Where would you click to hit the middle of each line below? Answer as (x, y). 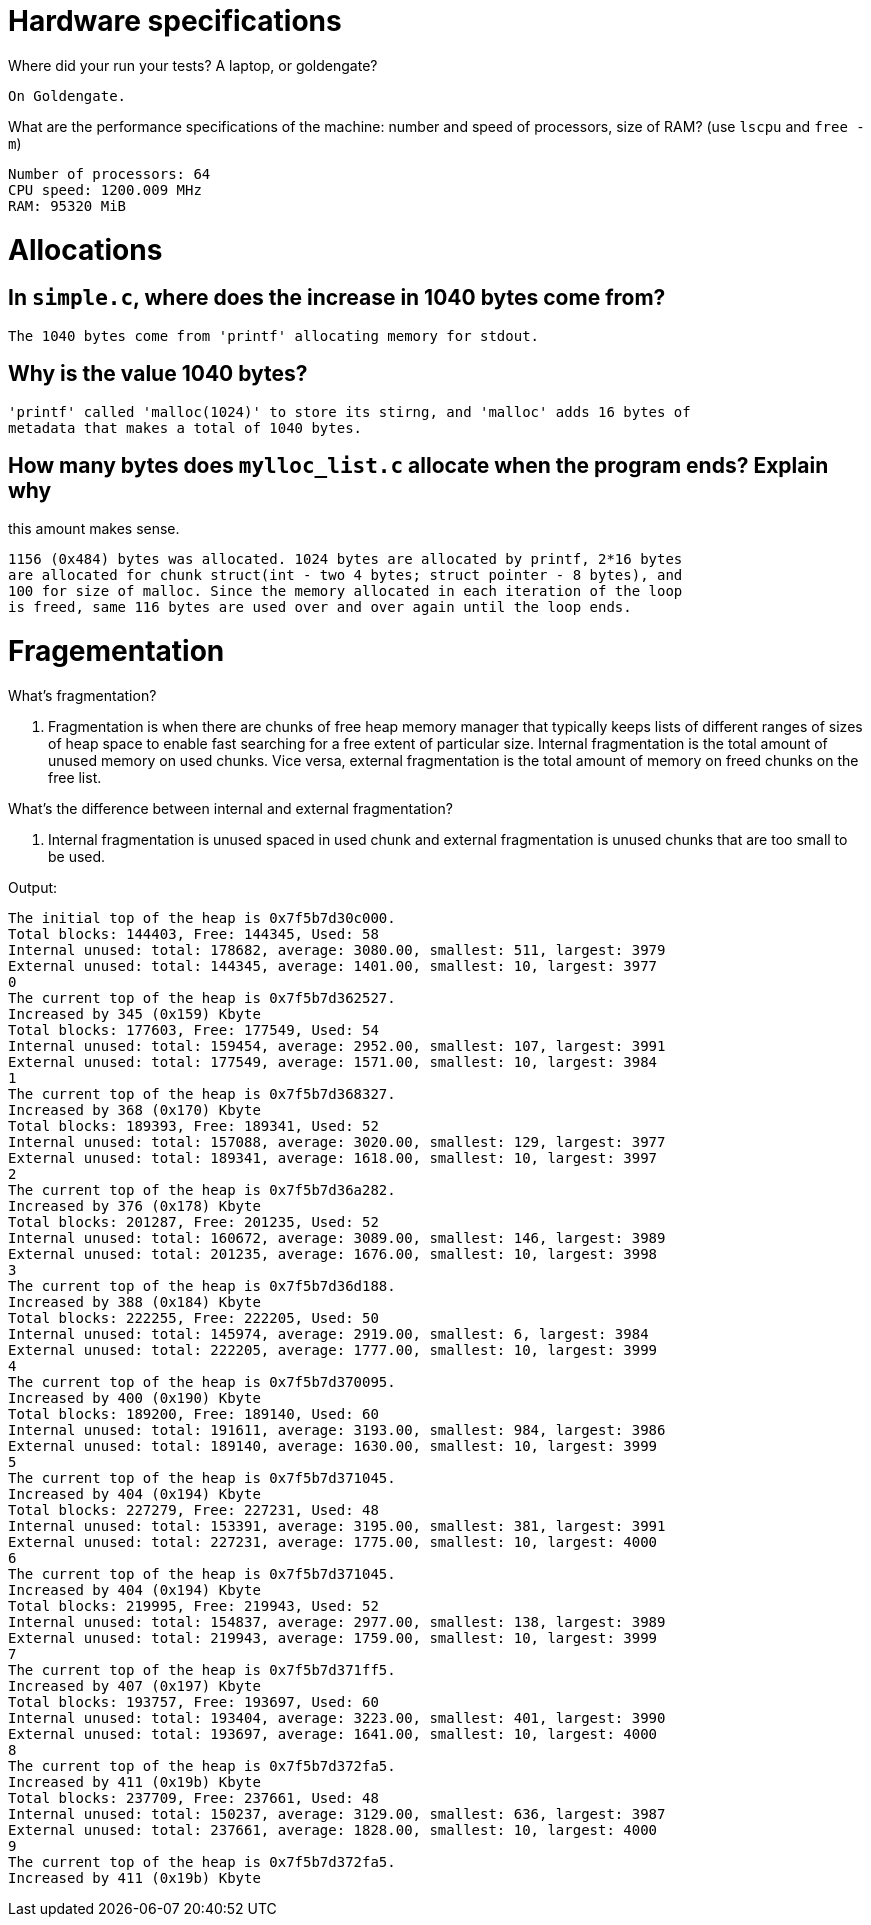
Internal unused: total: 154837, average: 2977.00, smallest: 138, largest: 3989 (337, 1621)
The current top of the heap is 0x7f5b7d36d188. (202, 1285)
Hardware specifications (175, 21)
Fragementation (116, 651)
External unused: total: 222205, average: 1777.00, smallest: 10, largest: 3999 (333, 1349)
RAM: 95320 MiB (67, 205)
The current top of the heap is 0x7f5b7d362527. (202, 997)
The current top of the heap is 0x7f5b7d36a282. (202, 1189)
